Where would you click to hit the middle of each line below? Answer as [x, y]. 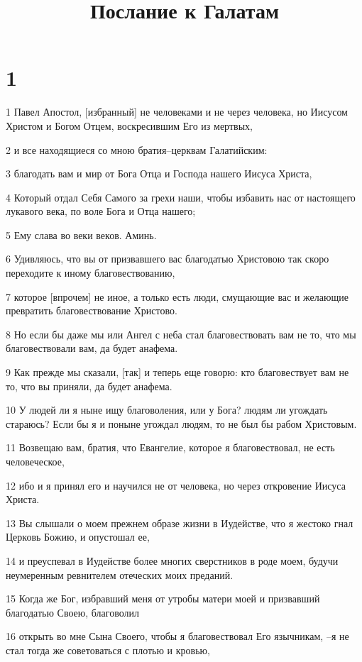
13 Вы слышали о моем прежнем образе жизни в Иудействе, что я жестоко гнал [180, 523]
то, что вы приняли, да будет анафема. [89, 386]
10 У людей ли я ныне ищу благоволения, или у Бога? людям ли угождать [167, 410]
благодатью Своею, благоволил [72, 612]
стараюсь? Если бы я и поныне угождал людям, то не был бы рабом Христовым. [181, 423]
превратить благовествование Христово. [92, 310]
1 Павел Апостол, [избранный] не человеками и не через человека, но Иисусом [177, 112]
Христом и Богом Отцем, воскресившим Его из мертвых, [129, 125]
